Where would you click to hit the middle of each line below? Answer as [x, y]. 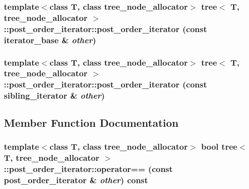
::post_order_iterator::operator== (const [89, 168]
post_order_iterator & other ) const [76, 180]
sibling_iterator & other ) [54, 95]
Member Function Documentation [91, 122]
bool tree [219, 146]
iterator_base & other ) [50, 40]
